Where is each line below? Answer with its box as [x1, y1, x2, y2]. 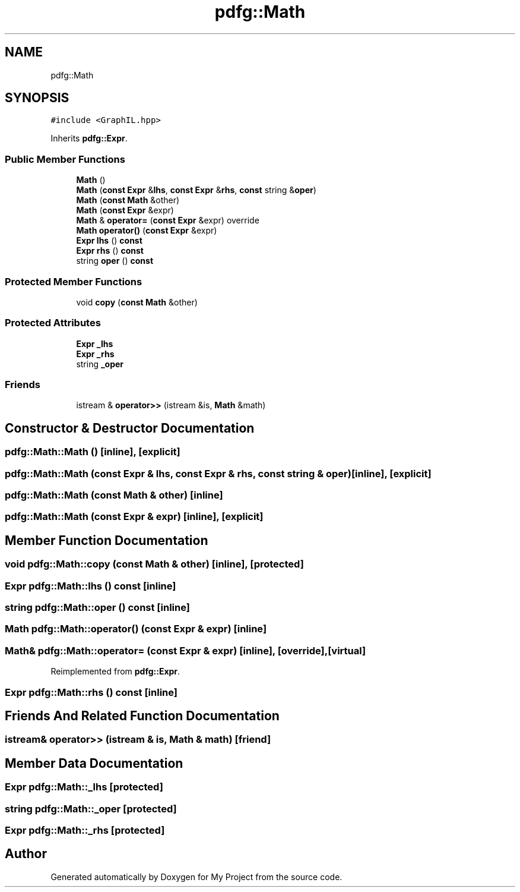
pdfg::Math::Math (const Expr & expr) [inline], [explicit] [5, 510, 264, 523]
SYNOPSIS [5, 90, 69, 106]
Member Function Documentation [5, 532, 208, 548]
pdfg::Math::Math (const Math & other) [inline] [5, 489, 223, 502]
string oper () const [76, 256, 154, 266]
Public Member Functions [5, 153, 125, 165]
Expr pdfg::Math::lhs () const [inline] [5, 579, 176, 592]
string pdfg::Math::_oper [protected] [5, 802, 177, 815]
